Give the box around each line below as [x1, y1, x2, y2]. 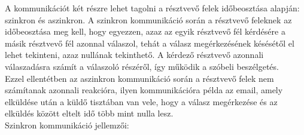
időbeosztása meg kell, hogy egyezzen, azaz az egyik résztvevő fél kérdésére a [5, 25, 285, 38]
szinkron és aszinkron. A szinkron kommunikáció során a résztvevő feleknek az [5, 13, 292, 26]
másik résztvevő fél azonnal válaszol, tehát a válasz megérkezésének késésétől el [5, 36, 294, 49]
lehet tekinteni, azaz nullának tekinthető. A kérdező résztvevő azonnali [5, 48, 264, 61]
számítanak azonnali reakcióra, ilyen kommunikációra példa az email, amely [5, 84, 283, 96]
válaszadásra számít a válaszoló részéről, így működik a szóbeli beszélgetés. [5, 60, 279, 72]
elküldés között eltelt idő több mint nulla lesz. [5, 107, 174, 119]
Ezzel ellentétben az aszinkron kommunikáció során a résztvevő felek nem [5, 72, 274, 84]
